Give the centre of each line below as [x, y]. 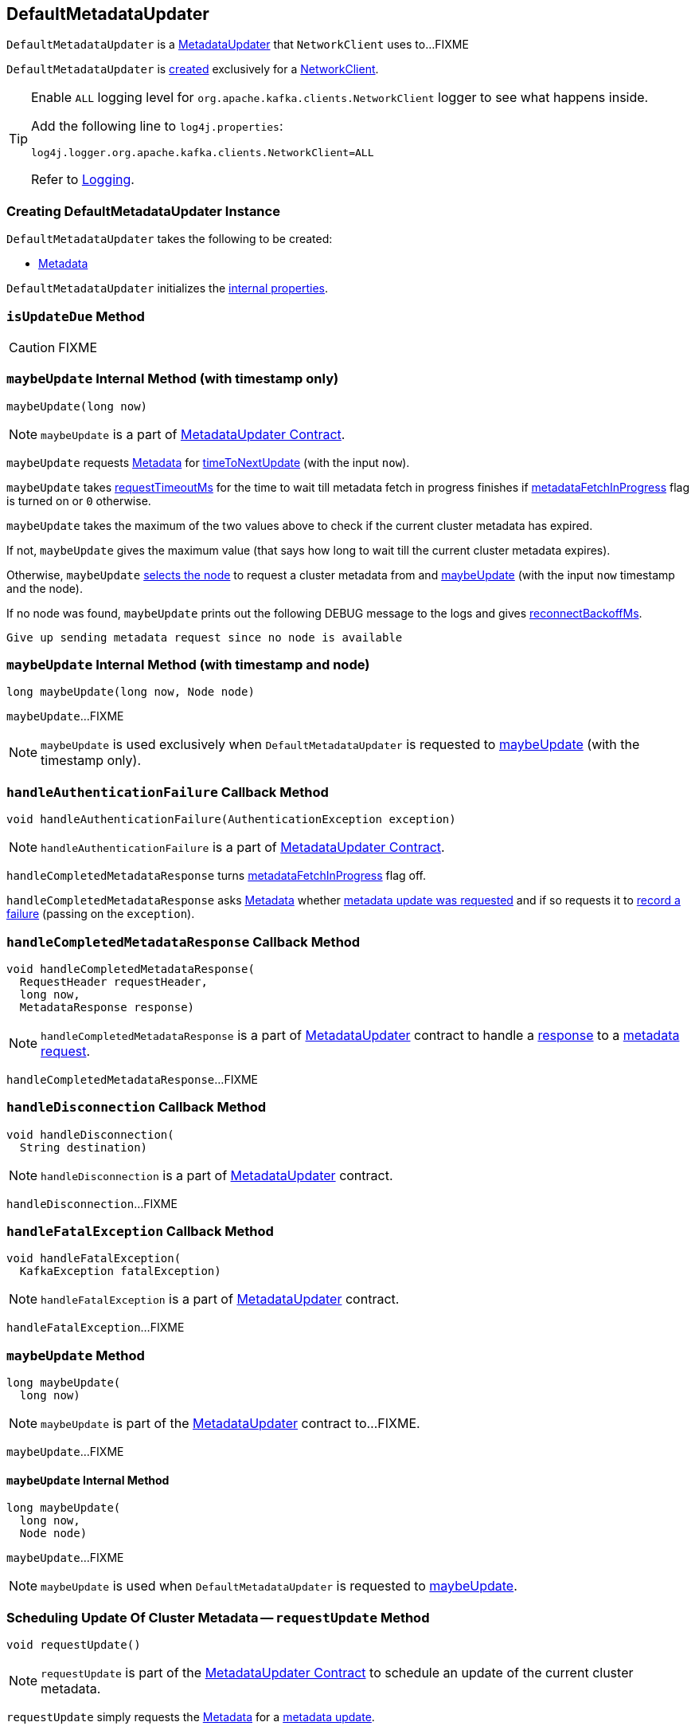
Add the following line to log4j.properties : [157, 126]
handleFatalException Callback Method [140, 1232]
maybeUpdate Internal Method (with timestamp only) [173, 379]
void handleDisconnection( [90, 1134]
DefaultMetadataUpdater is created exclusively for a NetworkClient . [193, 69]
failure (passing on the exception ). [101, 914]
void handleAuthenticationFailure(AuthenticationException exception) [231, 820]
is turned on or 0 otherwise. [79, 500]
